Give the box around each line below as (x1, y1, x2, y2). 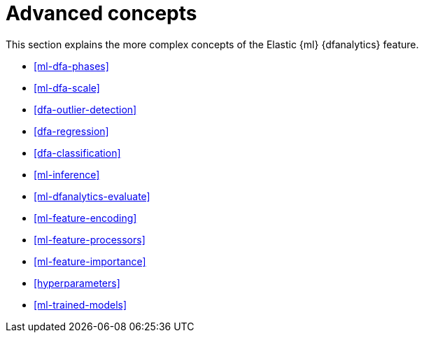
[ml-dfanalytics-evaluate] (34, 190, 150, 202)
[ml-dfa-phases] (34, 59, 109, 72)
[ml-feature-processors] (34, 233, 146, 246)
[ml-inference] (34, 168, 100, 181)
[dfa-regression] (34, 125, 109, 137)
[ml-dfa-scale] (34, 81, 100, 94)
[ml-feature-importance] (34, 255, 146, 267)
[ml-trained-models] (34, 298, 127, 311)
